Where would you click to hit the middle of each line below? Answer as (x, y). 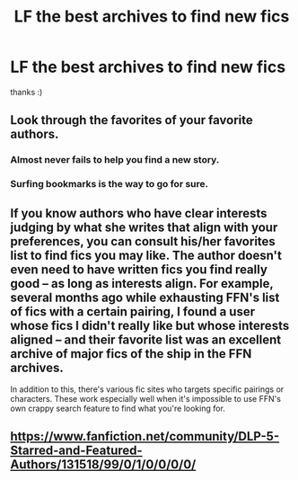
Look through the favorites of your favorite (132, 120)
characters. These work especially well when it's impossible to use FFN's (146, 398)
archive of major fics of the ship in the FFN (131, 354)
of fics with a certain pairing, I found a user (132, 311)
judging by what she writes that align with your (144, 227)
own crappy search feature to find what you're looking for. (118, 408)
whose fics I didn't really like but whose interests (150, 325)
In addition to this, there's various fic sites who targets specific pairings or (147, 389)
